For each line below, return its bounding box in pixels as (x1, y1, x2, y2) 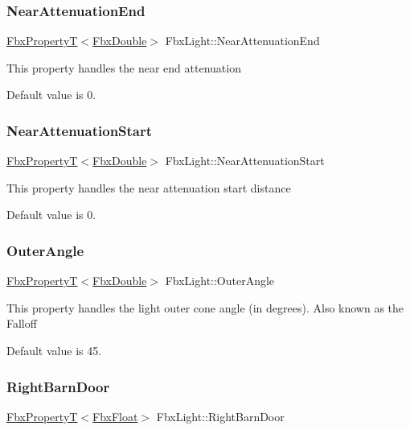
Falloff (6, 315, 37, 332)
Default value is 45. (6, 342, 102, 358)
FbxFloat (92, 407, 138, 424)
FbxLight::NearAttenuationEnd (165, 32, 320, 49)
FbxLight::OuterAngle (165, 272, 275, 289)
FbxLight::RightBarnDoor (156, 407, 285, 424)
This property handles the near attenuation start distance (6, 179, 291, 196)
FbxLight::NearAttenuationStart (165, 152, 325, 169)
